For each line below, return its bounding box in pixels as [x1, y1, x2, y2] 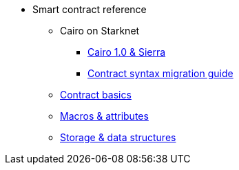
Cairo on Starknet [60, 25, 140, 36]
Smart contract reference [32, 3, 147, 15]
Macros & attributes [60, 110, 149, 122]
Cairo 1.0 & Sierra [87, 46, 166, 58]
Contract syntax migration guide [87, 67, 233, 79]
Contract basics [60, 89, 132, 100]
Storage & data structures [60, 131, 176, 143]
